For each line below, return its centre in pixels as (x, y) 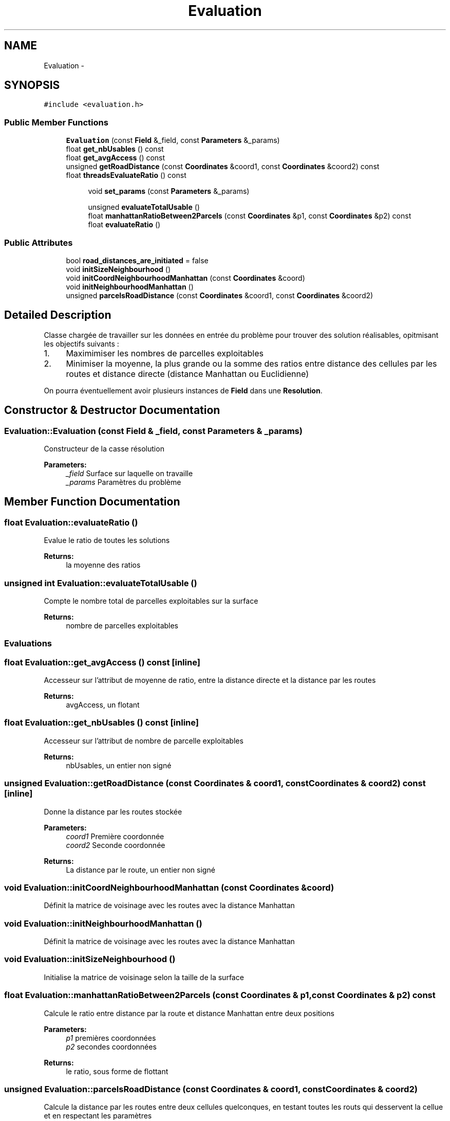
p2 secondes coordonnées (111, 1046)
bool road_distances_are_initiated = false (137, 260)
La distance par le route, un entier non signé (140, 870)
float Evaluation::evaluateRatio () (71, 522)
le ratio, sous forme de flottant (117, 1071)
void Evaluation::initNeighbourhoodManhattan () (103, 923)
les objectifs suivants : (81, 343)
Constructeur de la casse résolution (104, 449)
